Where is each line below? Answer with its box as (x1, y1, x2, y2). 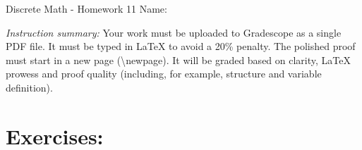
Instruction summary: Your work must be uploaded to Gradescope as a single (6, 25, 342, 39)
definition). (6, 80, 53, 94)
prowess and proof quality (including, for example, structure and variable (6, 66, 322, 81)
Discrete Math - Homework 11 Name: (6, 1, 167, 15)
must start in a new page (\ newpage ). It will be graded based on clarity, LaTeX (6, 52, 351, 67)
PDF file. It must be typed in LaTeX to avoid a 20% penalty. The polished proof (6, 39, 356, 54)
